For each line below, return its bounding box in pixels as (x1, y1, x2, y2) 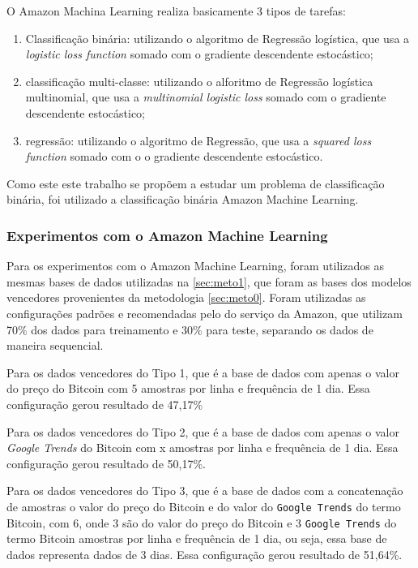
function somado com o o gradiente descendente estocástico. (25, 148, 323, 165)
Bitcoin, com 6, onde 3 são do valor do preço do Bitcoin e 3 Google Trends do (6, 514, 397, 531)
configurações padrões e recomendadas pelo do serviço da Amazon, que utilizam (6, 304, 403, 321)
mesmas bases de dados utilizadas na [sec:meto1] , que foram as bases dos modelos (6, 273, 412, 290)
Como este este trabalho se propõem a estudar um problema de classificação (6, 174, 385, 191)
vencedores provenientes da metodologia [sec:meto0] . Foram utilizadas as (6, 289, 366, 306)
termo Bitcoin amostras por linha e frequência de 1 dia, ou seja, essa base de (6, 530, 387, 547)
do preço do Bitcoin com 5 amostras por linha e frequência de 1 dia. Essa (6, 380, 370, 397)
